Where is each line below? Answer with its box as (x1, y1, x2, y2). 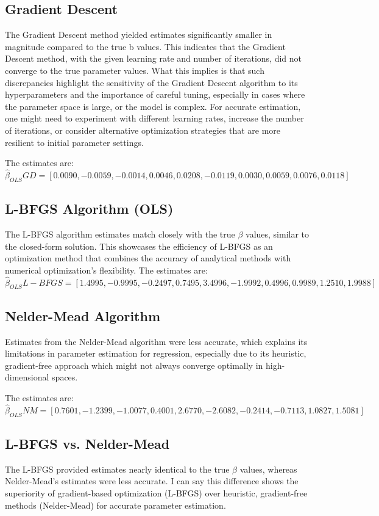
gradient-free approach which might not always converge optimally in (5, 358, 263, 371)
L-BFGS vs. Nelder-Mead (5, 434, 170, 452)
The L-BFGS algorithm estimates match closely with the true (5, 227, 235, 240)
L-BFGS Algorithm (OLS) (5, 199, 174, 218)
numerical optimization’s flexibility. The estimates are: (5, 263, 208, 276)
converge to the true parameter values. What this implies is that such (5, 64, 264, 76)
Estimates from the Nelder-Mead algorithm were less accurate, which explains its (5, 335, 308, 347)
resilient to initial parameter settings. (5, 136, 144, 148)
